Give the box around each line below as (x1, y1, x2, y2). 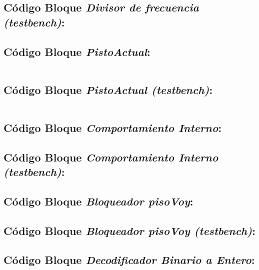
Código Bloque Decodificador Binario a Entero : (3, 252, 255, 267)
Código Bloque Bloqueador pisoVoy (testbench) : (3, 222, 255, 238)
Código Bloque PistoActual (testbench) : (3, 81, 213, 97)
